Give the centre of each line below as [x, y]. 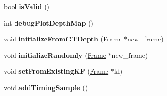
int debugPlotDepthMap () [49, 22]
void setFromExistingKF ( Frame [56, 71]
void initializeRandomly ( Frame [55, 55]
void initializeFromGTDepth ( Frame [63, 39]
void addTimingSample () [46, 87]
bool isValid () [27, 6]
